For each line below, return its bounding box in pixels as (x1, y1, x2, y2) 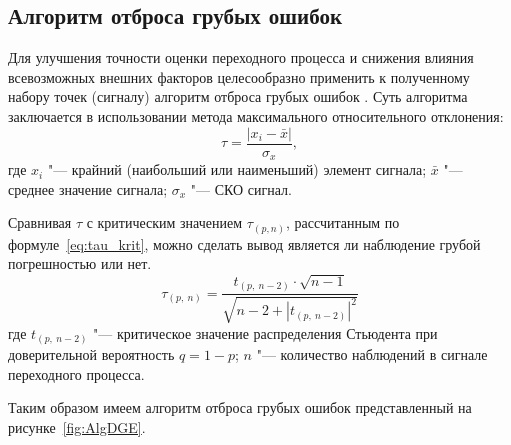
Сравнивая (8, 212, 72, 233)
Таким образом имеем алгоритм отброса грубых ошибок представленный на (8, 397, 472, 418)
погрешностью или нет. (8, 253, 152, 274)
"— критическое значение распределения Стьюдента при (93, 322, 438, 343)
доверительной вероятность (8, 344, 175, 365)
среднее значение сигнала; (8, 178, 168, 199)
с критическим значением (86, 212, 243, 233)
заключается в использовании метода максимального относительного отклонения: (8, 105, 504, 126)
